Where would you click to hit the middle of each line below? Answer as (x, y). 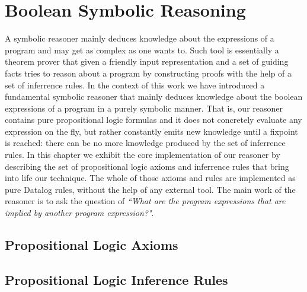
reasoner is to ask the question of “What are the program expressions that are (145, 201)
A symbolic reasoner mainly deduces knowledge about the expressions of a (140, 38)
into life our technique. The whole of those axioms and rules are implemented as (150, 178)
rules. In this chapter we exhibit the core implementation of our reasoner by (143, 155)
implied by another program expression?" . (79, 213)
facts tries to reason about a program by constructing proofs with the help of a (148, 73)
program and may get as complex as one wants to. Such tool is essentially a (142, 50)
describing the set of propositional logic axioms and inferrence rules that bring (147, 166)
